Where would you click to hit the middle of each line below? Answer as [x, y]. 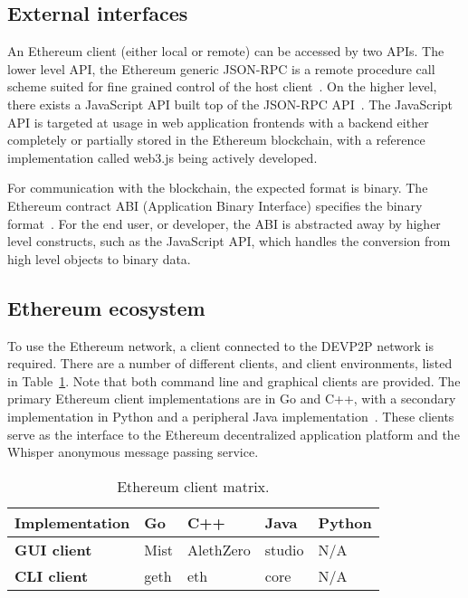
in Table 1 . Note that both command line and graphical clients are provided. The [234, 380]
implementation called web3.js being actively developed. [162, 157]
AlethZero [219, 549]
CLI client [52, 575]
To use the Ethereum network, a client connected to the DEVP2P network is [220, 345]
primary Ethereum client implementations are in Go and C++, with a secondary [232, 399]
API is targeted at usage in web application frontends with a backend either [218, 122]
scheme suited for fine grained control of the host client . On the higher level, [222, 86]
